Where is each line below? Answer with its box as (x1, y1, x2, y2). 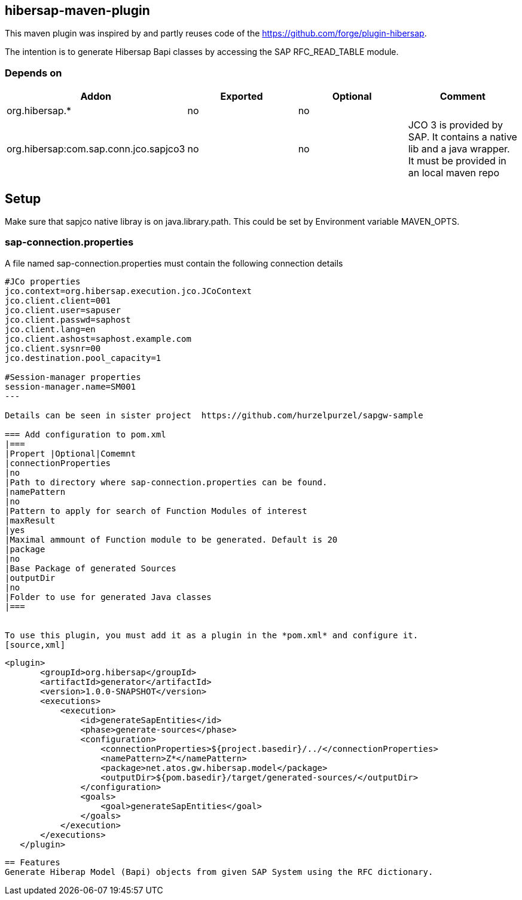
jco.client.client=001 (5, 295, 111, 305)
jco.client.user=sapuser (5, 305, 121, 315)
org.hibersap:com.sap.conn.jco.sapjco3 (7, 143, 185, 155)
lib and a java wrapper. (408, 143, 510, 155)
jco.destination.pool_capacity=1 (5, 353, 161, 363)
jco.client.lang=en (5, 324, 96, 334)
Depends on (5, 66, 62, 79)
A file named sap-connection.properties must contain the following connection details (5, 258, 343, 268)
